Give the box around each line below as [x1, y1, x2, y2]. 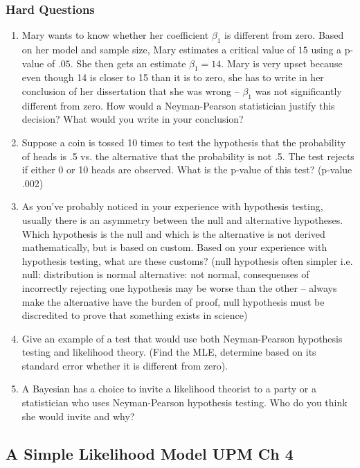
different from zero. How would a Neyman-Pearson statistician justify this [21, 98, 335, 112]
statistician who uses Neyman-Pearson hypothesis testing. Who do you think [21, 395, 348, 410]
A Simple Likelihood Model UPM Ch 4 [6, 442, 294, 464]
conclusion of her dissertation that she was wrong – [21, 84, 240, 98]
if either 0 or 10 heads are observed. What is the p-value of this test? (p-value [21, 162, 352, 177]
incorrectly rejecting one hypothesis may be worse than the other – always [21, 280, 337, 295]
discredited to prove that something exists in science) [21, 308, 248, 322]
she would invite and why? [21, 408, 135, 423]
